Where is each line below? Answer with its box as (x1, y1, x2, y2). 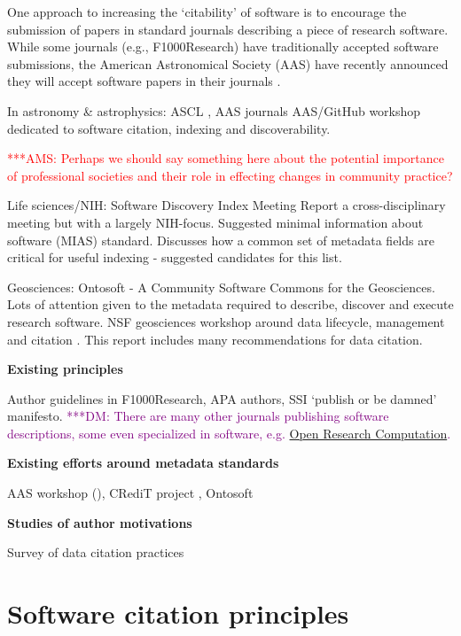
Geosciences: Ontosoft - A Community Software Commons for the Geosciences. (7, 277, 435, 296)
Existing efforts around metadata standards (7, 454, 279, 472)
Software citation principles (7, 595, 349, 632)
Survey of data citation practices (7, 543, 184, 562)
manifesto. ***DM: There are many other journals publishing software (7, 407, 389, 425)
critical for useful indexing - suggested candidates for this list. (7, 248, 342, 267)
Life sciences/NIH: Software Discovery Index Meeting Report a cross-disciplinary (7, 196, 446, 214)
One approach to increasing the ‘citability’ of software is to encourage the (7, 3, 407, 20)
